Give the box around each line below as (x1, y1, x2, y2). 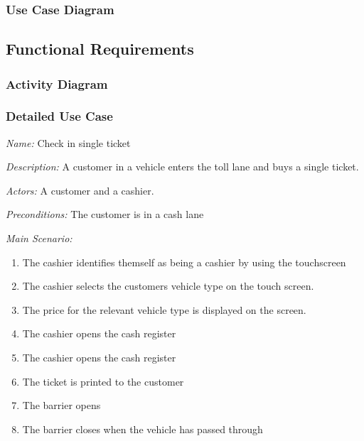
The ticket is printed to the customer (22, 374, 184, 388)
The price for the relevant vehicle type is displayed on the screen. (22, 302, 306, 317)
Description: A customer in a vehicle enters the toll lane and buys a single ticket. (6, 159, 359, 174)
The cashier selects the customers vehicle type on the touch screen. (22, 278, 314, 293)
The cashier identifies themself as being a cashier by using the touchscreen (22, 254, 346, 269)
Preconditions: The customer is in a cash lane (6, 207, 204, 222)
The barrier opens (22, 398, 101, 413)
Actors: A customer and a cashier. (6, 183, 154, 197)
